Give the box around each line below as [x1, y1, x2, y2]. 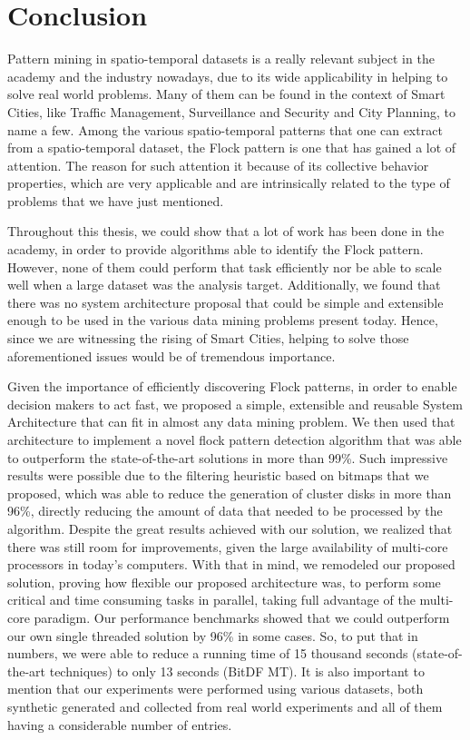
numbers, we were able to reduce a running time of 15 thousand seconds [7, 644, 408, 663]
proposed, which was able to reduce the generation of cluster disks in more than [7, 483, 452, 502]
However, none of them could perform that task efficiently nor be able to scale [7, 257, 442, 276]
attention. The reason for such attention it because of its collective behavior [7, 155, 429, 174]
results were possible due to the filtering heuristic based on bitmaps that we [7, 466, 429, 485]
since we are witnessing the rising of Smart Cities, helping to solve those [7, 329, 409, 348]
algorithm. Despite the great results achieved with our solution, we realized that [7, 518, 453, 538]
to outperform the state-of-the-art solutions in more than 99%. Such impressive [7, 448, 448, 467]
